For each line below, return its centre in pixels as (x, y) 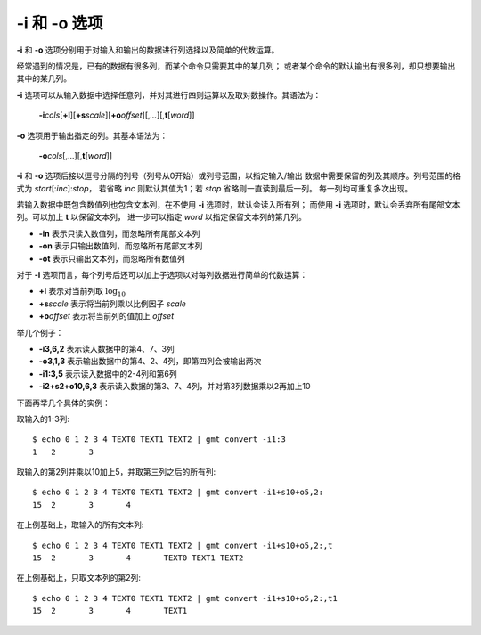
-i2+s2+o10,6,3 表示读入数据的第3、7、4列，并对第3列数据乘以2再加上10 (175, 387)
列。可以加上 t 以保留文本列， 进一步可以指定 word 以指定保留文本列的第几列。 (162, 217)
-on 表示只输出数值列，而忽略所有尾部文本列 (121, 246)
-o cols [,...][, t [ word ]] (76, 155)
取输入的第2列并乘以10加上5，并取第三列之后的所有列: (116, 472)
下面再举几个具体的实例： (63, 403)
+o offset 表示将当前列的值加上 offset (106, 316)
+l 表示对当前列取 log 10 (82, 292)
